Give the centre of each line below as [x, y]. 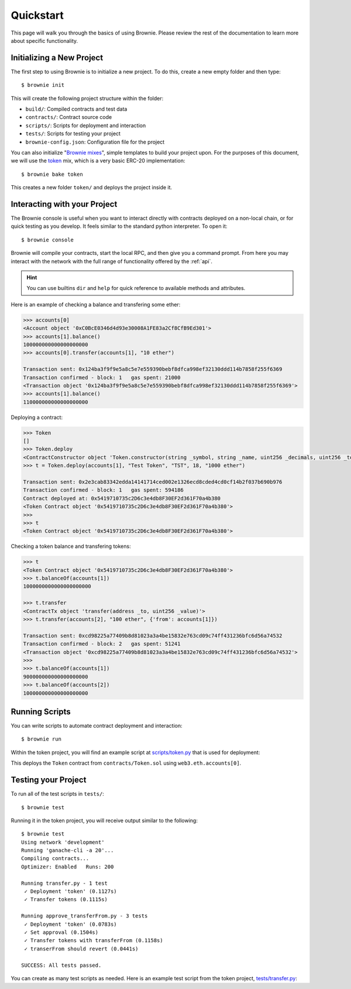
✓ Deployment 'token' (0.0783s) [70, 924]
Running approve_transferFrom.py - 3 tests [85, 916]
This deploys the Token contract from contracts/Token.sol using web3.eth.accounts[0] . [126, 763]
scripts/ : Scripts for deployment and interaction [86, 125]
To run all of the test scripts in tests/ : [58, 794]
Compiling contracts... [55, 859]
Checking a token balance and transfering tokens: [71, 546]
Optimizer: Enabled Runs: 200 [68, 867]
